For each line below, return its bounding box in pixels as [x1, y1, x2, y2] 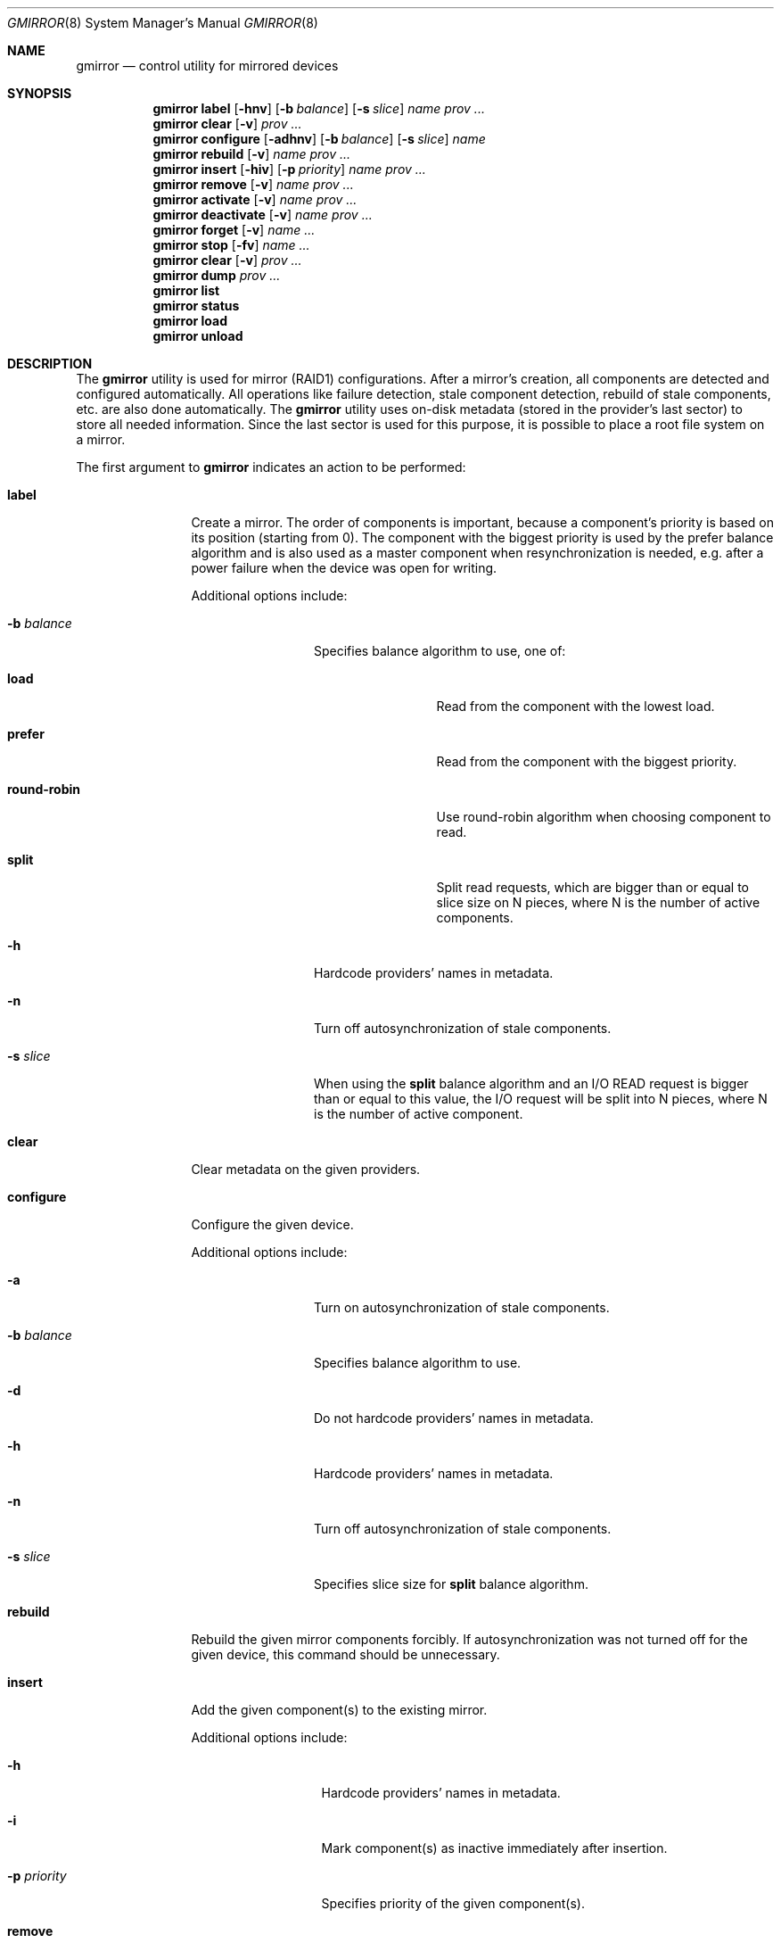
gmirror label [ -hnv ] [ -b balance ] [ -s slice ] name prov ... [152, 101, 485, 116]
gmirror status [152, 298, 240, 313]
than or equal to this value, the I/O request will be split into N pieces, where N [314, 1091, 768, 1106]
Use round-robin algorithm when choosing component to [436, 809, 771, 824]
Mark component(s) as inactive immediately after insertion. [321, 1840, 668, 1856]
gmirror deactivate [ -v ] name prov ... [152, 207, 373, 222]
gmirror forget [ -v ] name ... [152, 222, 316, 237]
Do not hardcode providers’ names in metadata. [314, 1410, 594, 1426]
